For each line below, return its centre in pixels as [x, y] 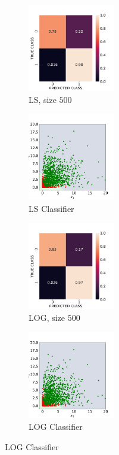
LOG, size [47, 317]
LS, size [43, 99]
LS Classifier [51, 208]
